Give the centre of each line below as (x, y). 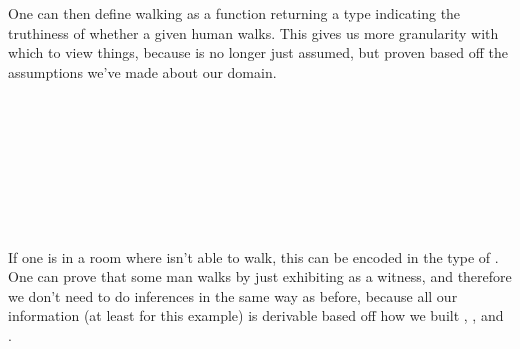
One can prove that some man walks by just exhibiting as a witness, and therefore (260, 276)
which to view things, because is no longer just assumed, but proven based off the (258, 52)
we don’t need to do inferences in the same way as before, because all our (233, 295)
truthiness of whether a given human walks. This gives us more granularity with (253, 32)
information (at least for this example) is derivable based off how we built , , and (256, 315)
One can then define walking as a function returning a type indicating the (234, 13)
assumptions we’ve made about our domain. (142, 71)
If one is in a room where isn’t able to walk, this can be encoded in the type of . (253, 256)
